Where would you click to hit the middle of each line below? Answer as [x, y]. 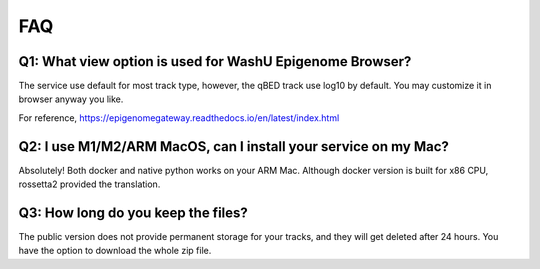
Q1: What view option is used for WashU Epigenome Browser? [215, 61]
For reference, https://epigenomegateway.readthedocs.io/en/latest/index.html [179, 117]
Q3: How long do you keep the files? [133, 212]
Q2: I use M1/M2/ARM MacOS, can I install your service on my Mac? [234, 146]
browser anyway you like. [71, 99]
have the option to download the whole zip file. [115, 251]
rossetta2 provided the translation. [89, 184]
